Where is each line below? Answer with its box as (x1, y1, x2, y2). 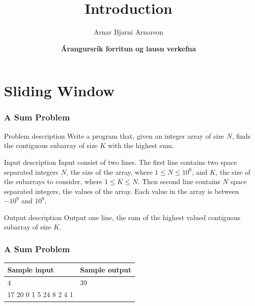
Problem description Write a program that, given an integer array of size (4, 130, 224, 141)
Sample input (7, 264, 54, 274)
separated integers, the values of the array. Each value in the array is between (4, 186, 239, 196)
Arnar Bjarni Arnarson (93, 27, 164, 37)
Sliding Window (4, 80, 115, 101)
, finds (232, 130, 251, 141)
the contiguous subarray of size (4, 140, 98, 151)
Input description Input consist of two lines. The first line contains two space (4, 156, 237, 167)
